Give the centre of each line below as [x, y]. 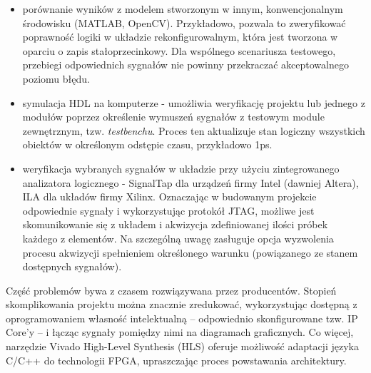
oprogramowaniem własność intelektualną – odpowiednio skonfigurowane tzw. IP [182, 318]
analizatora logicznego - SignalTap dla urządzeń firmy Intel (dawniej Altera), [190, 182]
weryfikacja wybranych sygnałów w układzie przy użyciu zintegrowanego [181, 168]
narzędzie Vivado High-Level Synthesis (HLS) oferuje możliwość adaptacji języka [182, 346]
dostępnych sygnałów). [72, 266]
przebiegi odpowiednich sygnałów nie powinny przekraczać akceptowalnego [185, 65]
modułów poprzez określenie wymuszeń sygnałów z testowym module [173, 117]
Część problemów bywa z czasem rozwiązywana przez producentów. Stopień [171, 290]
